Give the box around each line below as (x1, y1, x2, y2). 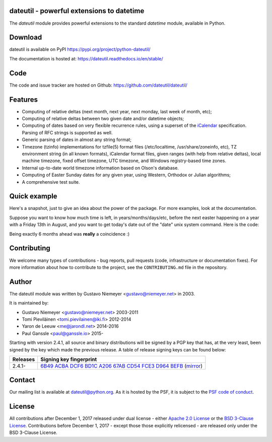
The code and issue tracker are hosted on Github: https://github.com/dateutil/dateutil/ (9, 82, 187, 88)
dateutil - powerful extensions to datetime (9, 7, 145, 15)
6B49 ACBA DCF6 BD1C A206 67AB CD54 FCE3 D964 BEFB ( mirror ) (40, 362, 203, 370)
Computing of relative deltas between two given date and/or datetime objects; (22, 116, 184, 122)
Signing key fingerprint (40, 355, 97, 362)
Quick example (9, 192, 57, 201)
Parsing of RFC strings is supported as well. (22, 129, 113, 135)
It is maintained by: (9, 300, 49, 306)
